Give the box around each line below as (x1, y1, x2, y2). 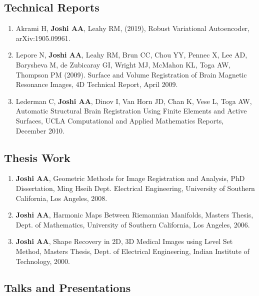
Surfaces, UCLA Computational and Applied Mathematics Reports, (15, 115, 224, 125)
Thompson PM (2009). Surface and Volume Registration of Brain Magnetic (15, 69, 247, 79)
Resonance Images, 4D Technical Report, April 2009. (15, 79, 178, 89)
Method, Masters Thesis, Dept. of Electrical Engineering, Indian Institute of (15, 245, 249, 256)
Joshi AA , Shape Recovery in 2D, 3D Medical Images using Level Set (15, 236, 233, 246)
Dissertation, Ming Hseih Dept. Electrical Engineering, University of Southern (15, 182, 255, 193)
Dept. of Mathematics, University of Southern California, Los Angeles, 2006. (15, 219, 250, 229)
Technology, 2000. (15, 255, 70, 266)
